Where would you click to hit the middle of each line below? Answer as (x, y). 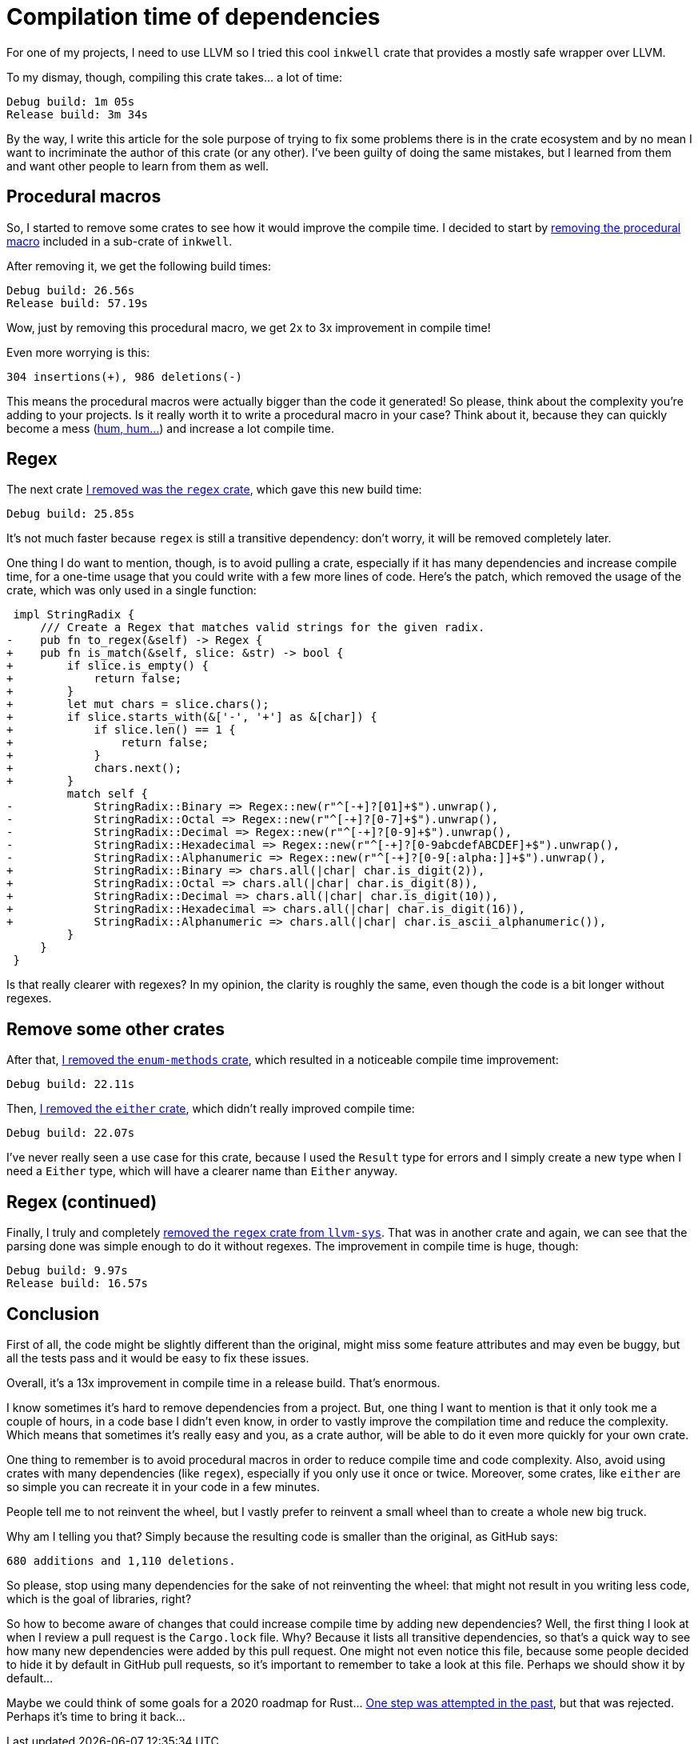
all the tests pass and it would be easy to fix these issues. (158, 1358)
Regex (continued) (82, 1202)
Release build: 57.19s (78, 303)
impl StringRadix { (74, 615)
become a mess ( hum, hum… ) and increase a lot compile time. (170, 428)
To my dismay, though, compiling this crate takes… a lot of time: (174, 77)
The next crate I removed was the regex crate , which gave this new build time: (214, 490)
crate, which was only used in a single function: (132, 590)
